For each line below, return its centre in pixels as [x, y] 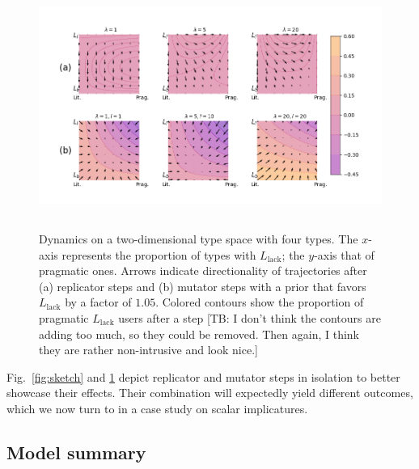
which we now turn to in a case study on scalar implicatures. [157, 408]
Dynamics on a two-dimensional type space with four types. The [199, 238]
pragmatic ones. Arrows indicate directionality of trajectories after [203, 270]
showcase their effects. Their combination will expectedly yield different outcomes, [210, 393]
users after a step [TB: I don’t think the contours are [250, 317]
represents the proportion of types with [159, 254]
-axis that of [344, 254]
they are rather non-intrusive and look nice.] [148, 350]
